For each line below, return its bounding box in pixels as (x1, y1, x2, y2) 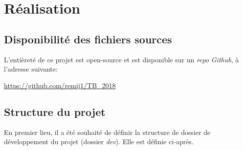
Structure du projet (4, 104, 106, 119)
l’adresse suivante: (4, 64, 58, 74)
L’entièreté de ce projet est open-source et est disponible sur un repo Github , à (4, 54, 239, 64)
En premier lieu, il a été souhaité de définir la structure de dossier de (4, 127, 211, 137)
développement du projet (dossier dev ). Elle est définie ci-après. (4, 136, 194, 147)
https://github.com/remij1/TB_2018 (4, 80, 116, 90)
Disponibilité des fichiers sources (4, 31, 172, 46)
